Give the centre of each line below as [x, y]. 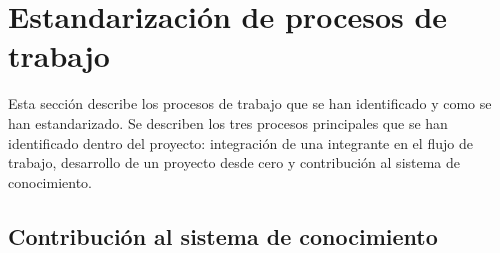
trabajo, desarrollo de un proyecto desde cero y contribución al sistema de [234, 162]
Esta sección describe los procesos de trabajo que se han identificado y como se [250, 103]
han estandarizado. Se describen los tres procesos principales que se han [228, 122]
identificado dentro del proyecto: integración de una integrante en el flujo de [240, 142]
